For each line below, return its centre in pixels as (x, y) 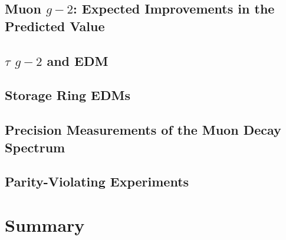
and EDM (78, 60)
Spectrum (35, 147)
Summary (45, 224)
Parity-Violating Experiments (97, 181)
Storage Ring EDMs (68, 95)
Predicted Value (55, 26)
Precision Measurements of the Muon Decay (143, 130)
